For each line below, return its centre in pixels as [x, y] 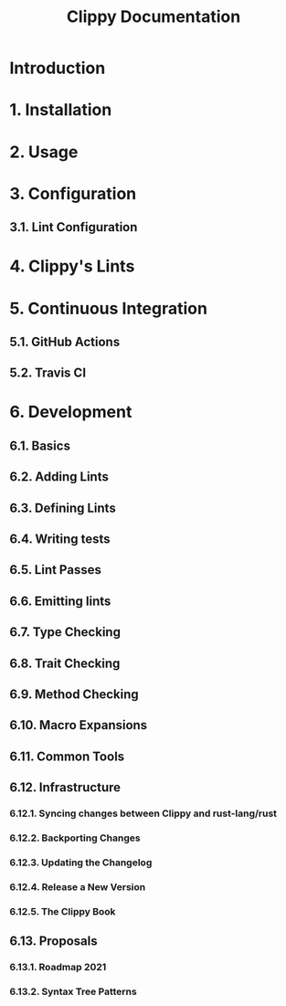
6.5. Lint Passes [56, 570]
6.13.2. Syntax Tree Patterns [73, 991]
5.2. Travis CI [48, 373]
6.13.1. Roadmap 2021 [58, 968]
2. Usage [44, 152]
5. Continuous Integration [109, 308]
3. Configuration [73, 193]
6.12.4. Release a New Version [78, 886]
